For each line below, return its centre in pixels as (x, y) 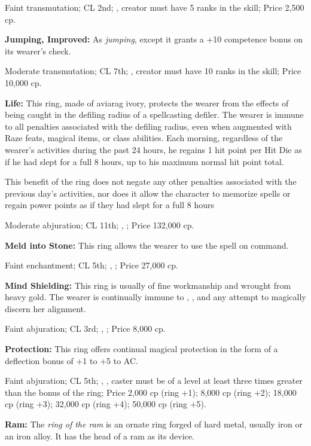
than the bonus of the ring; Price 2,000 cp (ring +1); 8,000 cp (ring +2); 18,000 (151, 392)
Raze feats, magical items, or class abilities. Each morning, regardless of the (144, 138)
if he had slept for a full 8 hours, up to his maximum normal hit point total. (144, 161)
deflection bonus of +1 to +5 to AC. (71, 360)
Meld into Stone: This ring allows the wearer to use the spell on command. (147, 245)
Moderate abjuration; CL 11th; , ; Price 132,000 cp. (100, 224)
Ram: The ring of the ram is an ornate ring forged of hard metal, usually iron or (154, 424)
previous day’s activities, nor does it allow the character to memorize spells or (148, 193)
